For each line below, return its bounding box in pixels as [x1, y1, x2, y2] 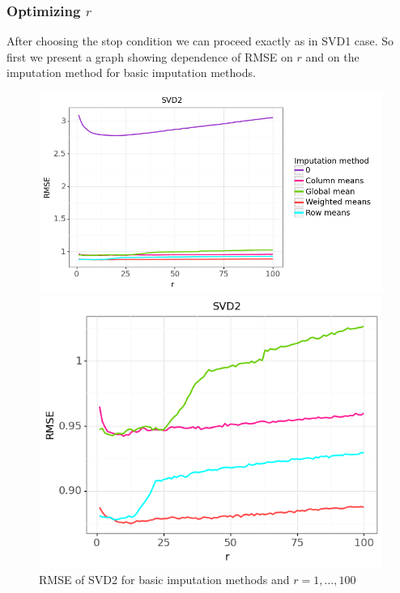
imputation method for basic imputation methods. [6, 64, 256, 81]
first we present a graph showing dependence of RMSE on [6, 48, 293, 65]
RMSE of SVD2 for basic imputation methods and [39, 570, 290, 587]
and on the [305, 48, 360, 65]
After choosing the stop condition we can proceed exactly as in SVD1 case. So [6, 32, 394, 49]
